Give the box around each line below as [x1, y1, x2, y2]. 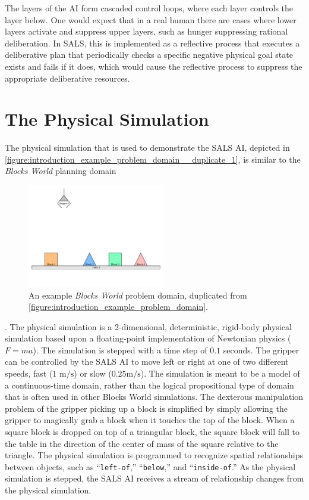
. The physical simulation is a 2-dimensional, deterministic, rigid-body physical [5, 320, 292, 333]
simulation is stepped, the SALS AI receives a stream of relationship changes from [5, 472, 304, 485]
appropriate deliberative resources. [5, 72, 130, 84]
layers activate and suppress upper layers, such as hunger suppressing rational [5, 25, 288, 38]
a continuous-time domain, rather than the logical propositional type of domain [5, 378, 294, 391]
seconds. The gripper [223, 343, 299, 356]
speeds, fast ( [5, 367, 53, 380]
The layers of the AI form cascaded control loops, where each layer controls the [5, 2, 294, 14]
